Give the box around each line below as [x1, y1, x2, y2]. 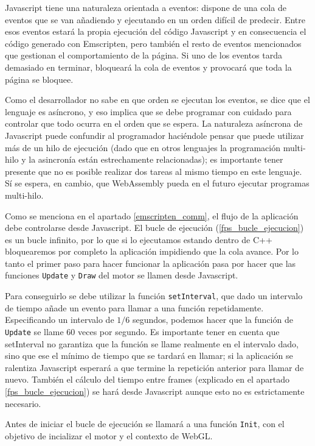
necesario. [5, 397, 41, 409]
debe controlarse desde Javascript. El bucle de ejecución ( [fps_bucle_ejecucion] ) [5, 221, 304, 234]
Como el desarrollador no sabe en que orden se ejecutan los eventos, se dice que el [5, 93, 310, 106]
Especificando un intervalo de [5, 313, 114, 326]
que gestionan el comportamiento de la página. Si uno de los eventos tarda [5, 49, 283, 62]
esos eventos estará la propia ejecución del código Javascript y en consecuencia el [5, 25, 306, 38]
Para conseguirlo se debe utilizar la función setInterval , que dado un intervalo [5, 289, 303, 302]
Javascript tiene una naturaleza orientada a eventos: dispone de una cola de [5, 1, 286, 13]
